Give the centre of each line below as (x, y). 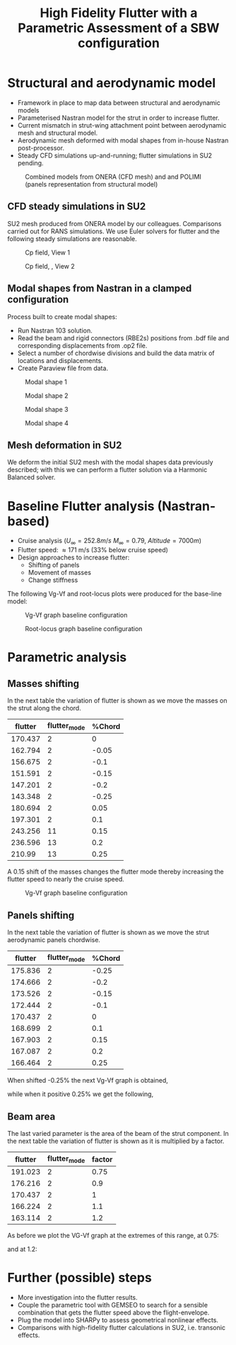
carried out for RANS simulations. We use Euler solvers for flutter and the (114, 231)
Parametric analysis (67, 658)
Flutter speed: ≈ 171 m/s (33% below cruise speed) (93, 550)
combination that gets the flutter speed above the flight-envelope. (113, 1312)
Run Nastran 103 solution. (55, 330)
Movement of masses (60, 573)
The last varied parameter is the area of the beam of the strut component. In (118, 1134)
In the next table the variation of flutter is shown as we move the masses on (117, 701)
